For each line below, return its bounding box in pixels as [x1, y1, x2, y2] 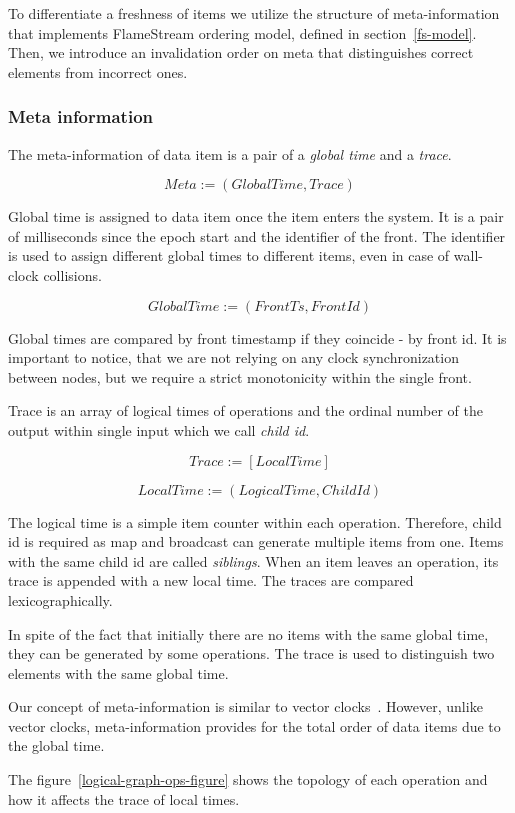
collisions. [43, 264, 102, 285]
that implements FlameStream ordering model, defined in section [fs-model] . [8, 22, 477, 43]
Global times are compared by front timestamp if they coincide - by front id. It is [8, 327, 507, 348]
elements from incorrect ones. [8, 61, 188, 82]
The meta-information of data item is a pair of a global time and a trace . [8, 143, 452, 164]
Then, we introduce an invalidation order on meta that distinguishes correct [8, 42, 474, 63]
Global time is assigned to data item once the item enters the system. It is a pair [8, 206, 504, 227]
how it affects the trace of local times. [8, 788, 240, 809]
